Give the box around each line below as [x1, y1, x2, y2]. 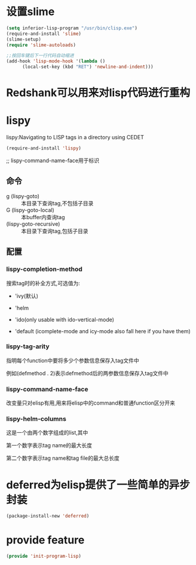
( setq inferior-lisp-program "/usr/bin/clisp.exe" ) [6, 25, 137, 31]
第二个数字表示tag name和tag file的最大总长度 [6, 455, 120, 462]
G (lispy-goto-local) [6, 206, 55, 213]
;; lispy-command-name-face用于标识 [6, 157, 100, 165]
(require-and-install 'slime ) [6, 31, 82, 37]
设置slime [6, 5, 55, 19]
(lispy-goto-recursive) [6, 220, 60, 228]
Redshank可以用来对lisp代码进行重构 [6, 86, 190, 100]
